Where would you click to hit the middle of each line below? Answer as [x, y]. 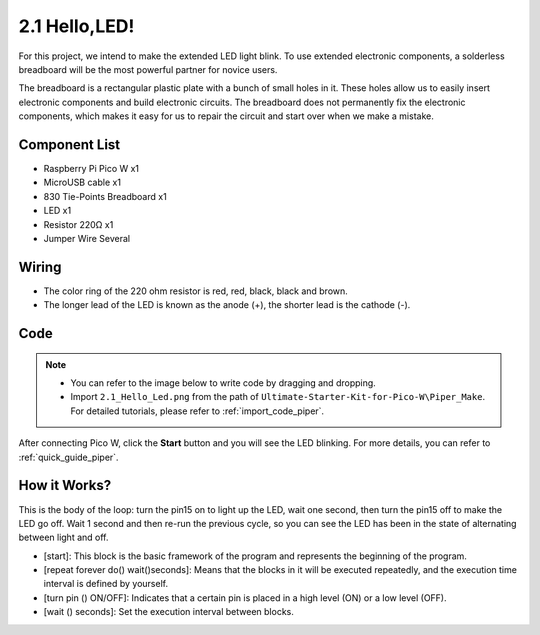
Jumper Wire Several [86, 238]
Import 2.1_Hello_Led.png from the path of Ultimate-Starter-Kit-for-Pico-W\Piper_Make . [277, 397]
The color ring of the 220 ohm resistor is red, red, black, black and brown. [196, 291]
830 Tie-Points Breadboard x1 [105, 196]
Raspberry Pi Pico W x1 [91, 169]
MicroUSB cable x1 [82, 182]
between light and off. [63, 537]
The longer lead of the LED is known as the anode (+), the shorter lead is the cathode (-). [227, 305]
